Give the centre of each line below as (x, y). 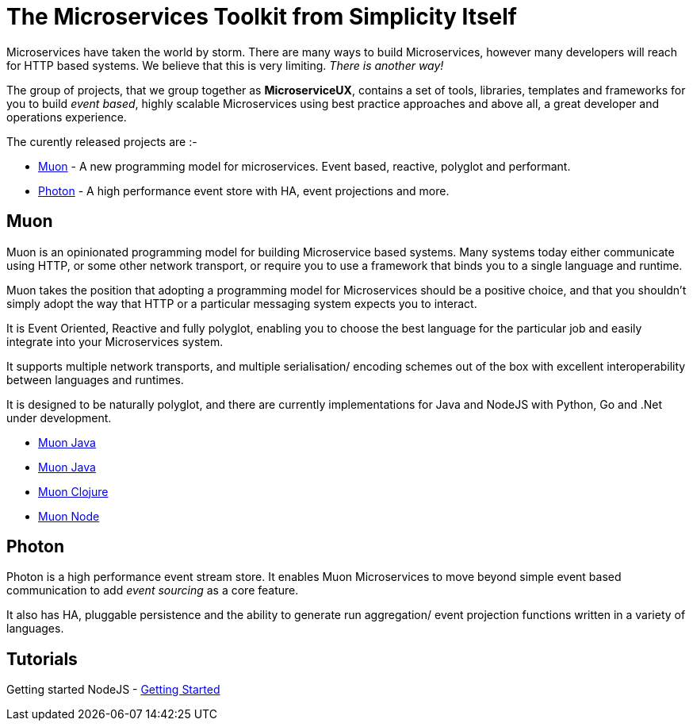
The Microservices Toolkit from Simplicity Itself (262, 17)
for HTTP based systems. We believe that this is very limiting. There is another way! (225, 65)
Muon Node (69, 516)
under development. (59, 417)
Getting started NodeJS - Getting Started (113, 690)
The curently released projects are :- (102, 141)
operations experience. (67, 117)
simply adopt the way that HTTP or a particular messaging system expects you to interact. (242, 303)
